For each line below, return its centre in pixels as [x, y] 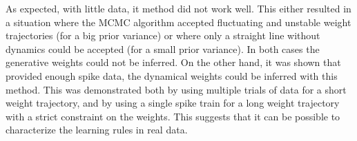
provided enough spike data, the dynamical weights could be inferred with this [172, 75]
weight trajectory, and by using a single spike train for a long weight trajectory [173, 103]
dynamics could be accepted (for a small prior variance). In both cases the [163, 48]
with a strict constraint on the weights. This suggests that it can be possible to [173, 116]
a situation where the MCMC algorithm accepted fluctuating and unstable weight [178, 22]
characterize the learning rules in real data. [97, 130]
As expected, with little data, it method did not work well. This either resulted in [178, 8]
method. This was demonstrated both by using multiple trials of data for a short [176, 89]
